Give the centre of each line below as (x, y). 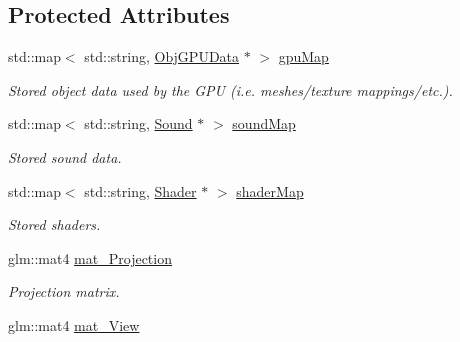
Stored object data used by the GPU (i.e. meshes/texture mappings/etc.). (230, 89)
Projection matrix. (64, 291)
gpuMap (303, 56)
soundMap (264, 123)
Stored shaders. (54, 224)
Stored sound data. (65, 156)
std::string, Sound (138, 123)
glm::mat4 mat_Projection (90, 257)
